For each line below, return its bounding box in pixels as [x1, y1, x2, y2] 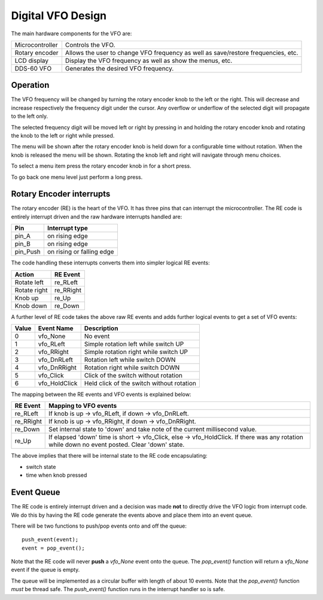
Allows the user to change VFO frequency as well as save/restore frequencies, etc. [65, 48, 298, 57]
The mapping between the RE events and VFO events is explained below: [11, 391, 191, 398]
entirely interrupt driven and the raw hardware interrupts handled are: [11, 213, 182, 220]
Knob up [14, 294, 39, 302]
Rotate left [14, 278, 44, 287]
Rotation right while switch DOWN [84, 364, 180, 372]
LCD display [14, 56, 49, 65]
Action [14, 270, 34, 278]
